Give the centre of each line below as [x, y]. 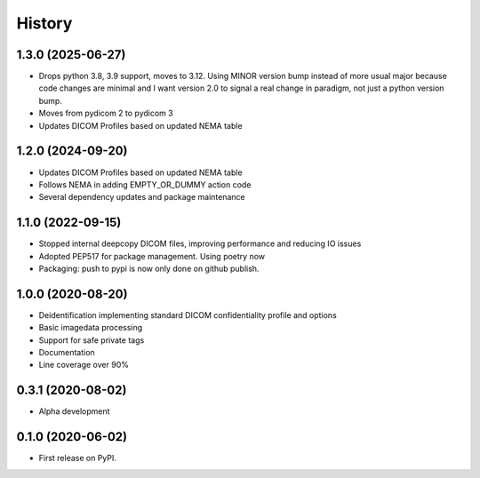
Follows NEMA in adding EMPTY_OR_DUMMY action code [145, 184]
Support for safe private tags [92, 340]
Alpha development [74, 411]
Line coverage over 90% [84, 365]
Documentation [67, 353]
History [44, 23]
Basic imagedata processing [91, 328]
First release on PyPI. [78, 458]
